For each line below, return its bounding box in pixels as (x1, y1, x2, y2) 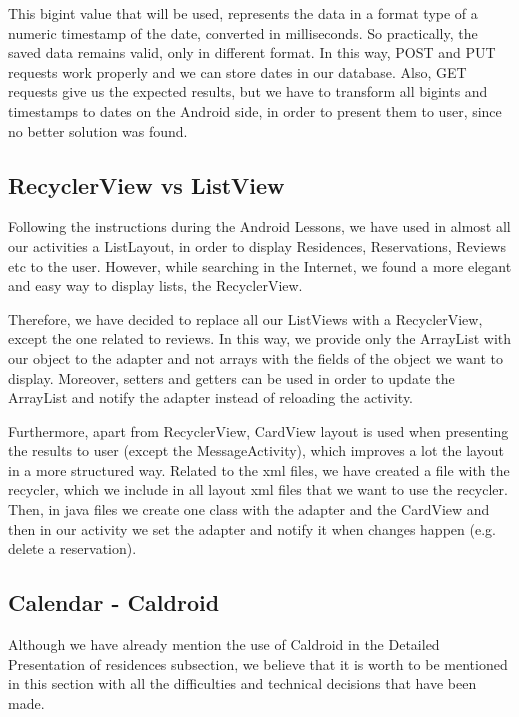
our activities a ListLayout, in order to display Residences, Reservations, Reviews (8, 235, 506, 256)
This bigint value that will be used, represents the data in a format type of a (8, 3, 478, 23)
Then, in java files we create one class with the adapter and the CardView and (8, 499, 490, 520)
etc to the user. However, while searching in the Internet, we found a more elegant (8, 255, 512, 276)
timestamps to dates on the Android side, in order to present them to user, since (8, 100, 502, 121)
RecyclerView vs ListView (8, 169, 285, 200)
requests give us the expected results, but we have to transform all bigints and (8, 81, 488, 102)
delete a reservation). (8, 538, 137, 559)
